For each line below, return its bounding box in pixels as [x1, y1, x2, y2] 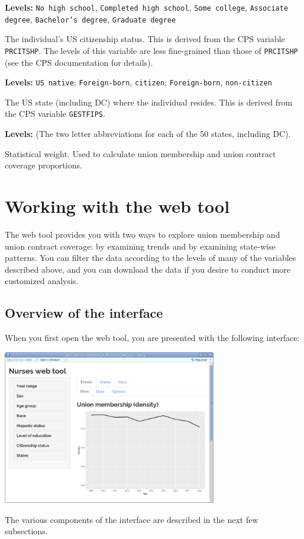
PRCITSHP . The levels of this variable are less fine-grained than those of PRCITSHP [5, 44, 298, 56]
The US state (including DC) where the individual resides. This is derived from [5, 95, 293, 108]
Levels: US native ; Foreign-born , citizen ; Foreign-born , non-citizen [5, 76, 272, 88]
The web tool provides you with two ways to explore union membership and [5, 228, 280, 240]
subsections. [5, 525, 48, 537]
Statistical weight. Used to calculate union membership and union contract [5, 147, 276, 160]
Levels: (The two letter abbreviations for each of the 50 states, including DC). [5, 127, 291, 140]
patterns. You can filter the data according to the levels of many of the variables [5, 251, 296, 264]
